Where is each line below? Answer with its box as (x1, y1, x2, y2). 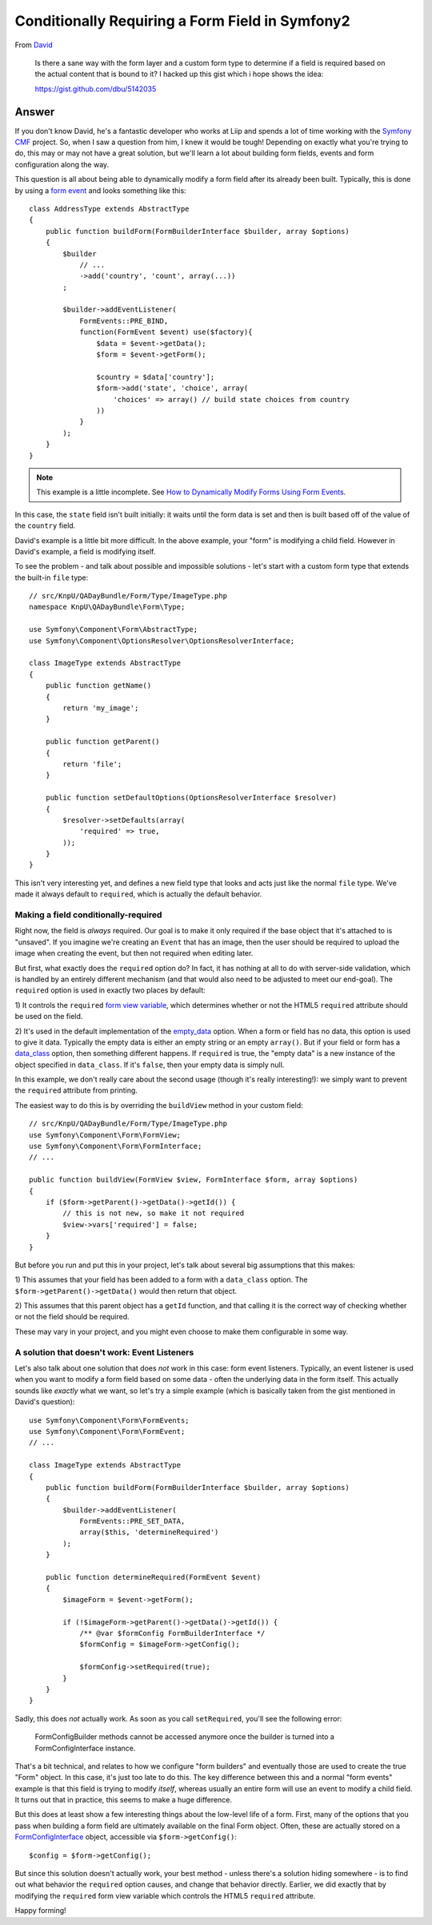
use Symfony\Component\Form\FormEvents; (29, 1416, 190, 1425)
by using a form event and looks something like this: (14, 185, 187, 195)
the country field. (14, 521, 76, 530)
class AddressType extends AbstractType (29, 204, 190, 213)
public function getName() (45, 681, 152, 691)
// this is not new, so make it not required (62, 1209, 244, 1218)
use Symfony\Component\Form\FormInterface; (29, 1142, 202, 1151)
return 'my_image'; (62, 703, 139, 712)
